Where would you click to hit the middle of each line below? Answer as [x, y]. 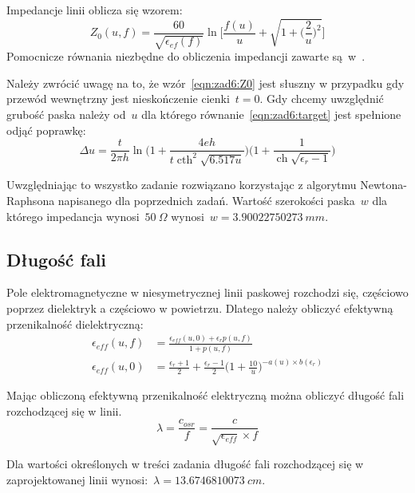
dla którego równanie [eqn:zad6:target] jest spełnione [271, 114]
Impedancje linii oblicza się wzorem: [95, 10]
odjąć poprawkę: [46, 130]
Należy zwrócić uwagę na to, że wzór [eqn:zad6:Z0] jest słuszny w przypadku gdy [206, 83]
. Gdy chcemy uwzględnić [322, 99]
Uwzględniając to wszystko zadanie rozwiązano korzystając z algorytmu [182, 185]
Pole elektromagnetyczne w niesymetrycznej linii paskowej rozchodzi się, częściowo [207, 292]
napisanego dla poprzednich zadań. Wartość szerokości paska [206, 200]
